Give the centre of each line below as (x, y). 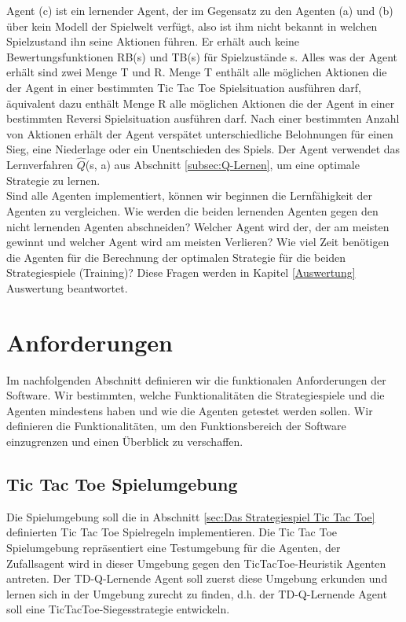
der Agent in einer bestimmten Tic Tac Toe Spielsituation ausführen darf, (184, 87)
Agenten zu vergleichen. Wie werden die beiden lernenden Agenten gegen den (192, 210)
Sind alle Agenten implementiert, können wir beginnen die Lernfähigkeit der (189, 195)
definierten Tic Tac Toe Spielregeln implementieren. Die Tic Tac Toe (172, 532)
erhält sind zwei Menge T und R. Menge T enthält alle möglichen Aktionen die (197, 72)
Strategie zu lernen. (53, 180)
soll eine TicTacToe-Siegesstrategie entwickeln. (118, 609)
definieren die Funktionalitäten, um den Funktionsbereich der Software (176, 426)
